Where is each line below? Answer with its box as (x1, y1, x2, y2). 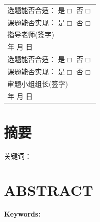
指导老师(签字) (7, 29, 54, 40)
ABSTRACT (4, 179, 93, 200)
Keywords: (4, 208, 41, 219)
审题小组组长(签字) (7, 78, 68, 89)
